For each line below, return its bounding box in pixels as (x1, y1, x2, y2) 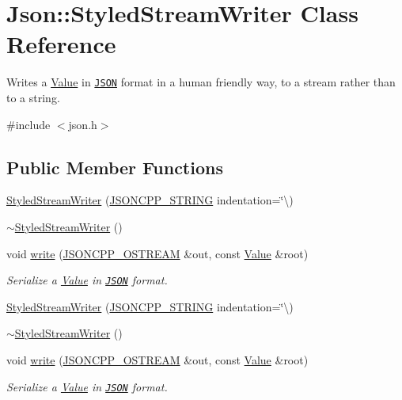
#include (6, 116, 51, 132)
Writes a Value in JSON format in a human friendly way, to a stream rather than (6, 74, 396, 90)
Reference (6, 28, 116, 60)
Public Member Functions (6, 154, 223, 179)
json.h (68, 116, 97, 132)
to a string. (6, 89, 60, 105)
